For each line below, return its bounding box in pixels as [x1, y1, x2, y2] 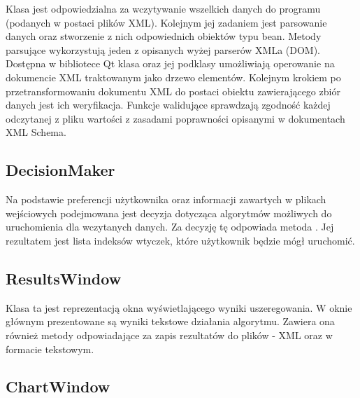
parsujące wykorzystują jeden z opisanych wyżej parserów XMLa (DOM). [6, 42, 321, 57]
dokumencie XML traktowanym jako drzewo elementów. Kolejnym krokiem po [6, 69, 341, 84]
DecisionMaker [6, 159, 115, 181]
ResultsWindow [6, 267, 122, 289]
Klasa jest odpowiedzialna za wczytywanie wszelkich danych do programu [6, 1, 321, 15]
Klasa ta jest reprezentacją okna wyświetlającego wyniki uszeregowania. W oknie [6, 300, 352, 315]
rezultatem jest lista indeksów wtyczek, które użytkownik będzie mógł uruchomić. [6, 233, 355, 247]
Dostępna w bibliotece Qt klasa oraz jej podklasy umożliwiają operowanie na [6, 56, 335, 71]
